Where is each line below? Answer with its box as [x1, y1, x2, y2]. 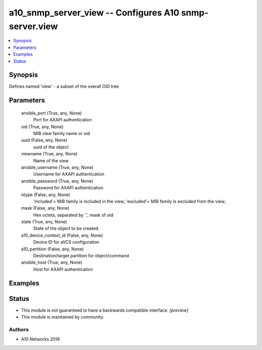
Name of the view [33, 158, 69, 164]
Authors [9, 326, 29, 333]
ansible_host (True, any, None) [21, 260, 82, 266]
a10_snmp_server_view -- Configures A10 [9, 7, 180, 18]
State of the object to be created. [33, 226, 99, 232]
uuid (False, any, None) [21, 137, 67, 143]
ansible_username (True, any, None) [21, 164, 94, 170]
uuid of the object [33, 144, 69, 150]
